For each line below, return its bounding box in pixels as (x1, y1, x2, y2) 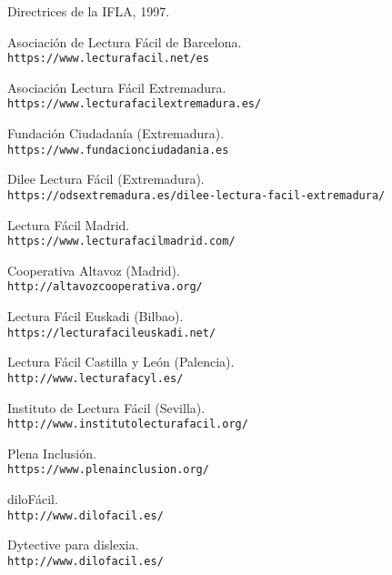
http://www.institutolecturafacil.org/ (7, 418, 248, 431)
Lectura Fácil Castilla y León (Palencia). (7, 352, 235, 371)
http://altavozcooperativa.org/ (7, 280, 203, 294)
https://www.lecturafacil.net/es (7, 52, 209, 66)
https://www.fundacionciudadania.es (7, 143, 229, 156)
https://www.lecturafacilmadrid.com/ (7, 235, 236, 248)
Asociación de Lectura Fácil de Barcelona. (7, 32, 242, 51)
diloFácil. (7, 489, 58, 509)
